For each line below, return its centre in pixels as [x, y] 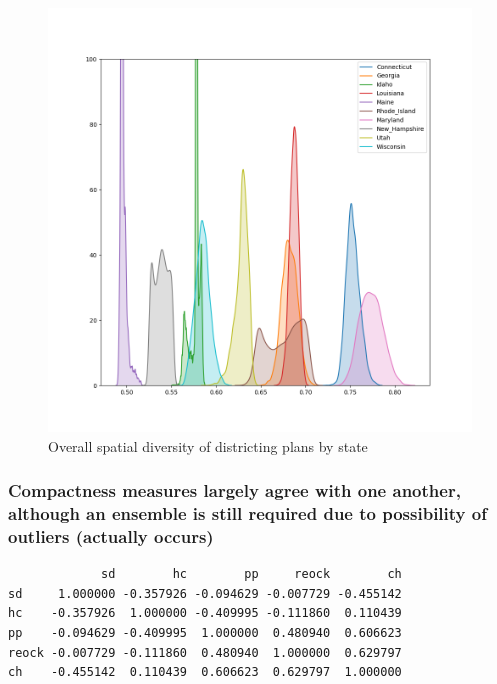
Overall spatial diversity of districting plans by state [208, 445]
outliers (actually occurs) [111, 535]
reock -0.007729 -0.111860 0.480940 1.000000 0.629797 [205, 652]
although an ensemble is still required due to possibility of [247, 513]
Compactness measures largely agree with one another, [234, 490]
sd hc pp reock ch [251, 574]
